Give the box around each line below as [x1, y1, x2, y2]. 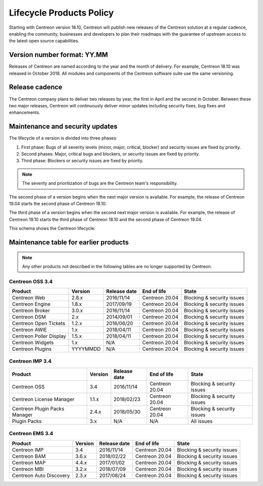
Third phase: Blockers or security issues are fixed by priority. [21, 158, 144, 163]
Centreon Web [12, 294, 46, 301]
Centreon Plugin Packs [12, 405, 64, 412]
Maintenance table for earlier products [9, 238, 129, 246]
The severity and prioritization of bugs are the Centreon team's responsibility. [22, 181, 178, 186]
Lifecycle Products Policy [9, 7, 114, 18]
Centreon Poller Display [12, 333, 66, 340]
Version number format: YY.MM [9, 51, 108, 59]
